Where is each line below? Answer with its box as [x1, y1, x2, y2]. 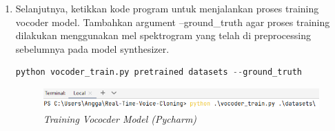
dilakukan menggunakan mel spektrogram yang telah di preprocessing [15, 28, 311, 43]
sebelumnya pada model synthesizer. [15, 41, 170, 56]
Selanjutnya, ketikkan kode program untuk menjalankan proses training [15, 1, 319, 15]
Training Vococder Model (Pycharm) [43, 112, 197, 126]
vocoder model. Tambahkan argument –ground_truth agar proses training [15, 14, 330, 29]
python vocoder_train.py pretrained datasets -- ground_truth [15, 67, 303, 78]
